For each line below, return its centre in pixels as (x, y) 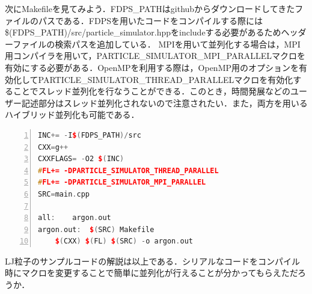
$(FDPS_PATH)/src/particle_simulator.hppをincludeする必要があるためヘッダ (156, 32)
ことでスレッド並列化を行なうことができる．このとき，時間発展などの (151, 91)
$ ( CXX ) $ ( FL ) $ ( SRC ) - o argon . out (124, 241)
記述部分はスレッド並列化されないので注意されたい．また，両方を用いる (164, 103)
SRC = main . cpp (64, 194)
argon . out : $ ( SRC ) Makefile (96, 229)
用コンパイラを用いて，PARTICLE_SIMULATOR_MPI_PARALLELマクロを (155, 56)
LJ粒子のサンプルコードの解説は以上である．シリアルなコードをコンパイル (152, 261)
